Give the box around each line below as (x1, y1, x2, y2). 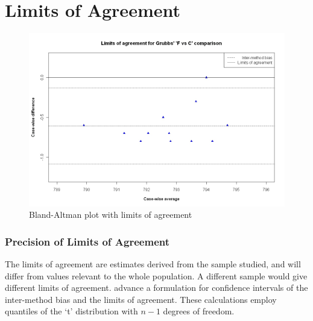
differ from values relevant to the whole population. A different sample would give (5, 269, 308, 282)
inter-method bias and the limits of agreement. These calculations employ (5, 293, 277, 305)
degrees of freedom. (163, 305, 235, 317)
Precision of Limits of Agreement (5, 234, 170, 249)
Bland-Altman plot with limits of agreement (29, 208, 192, 221)
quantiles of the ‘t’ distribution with (5, 305, 138, 317)
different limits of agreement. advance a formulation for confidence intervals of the (5, 281, 308, 294)
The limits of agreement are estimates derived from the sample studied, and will (5, 258, 301, 270)
